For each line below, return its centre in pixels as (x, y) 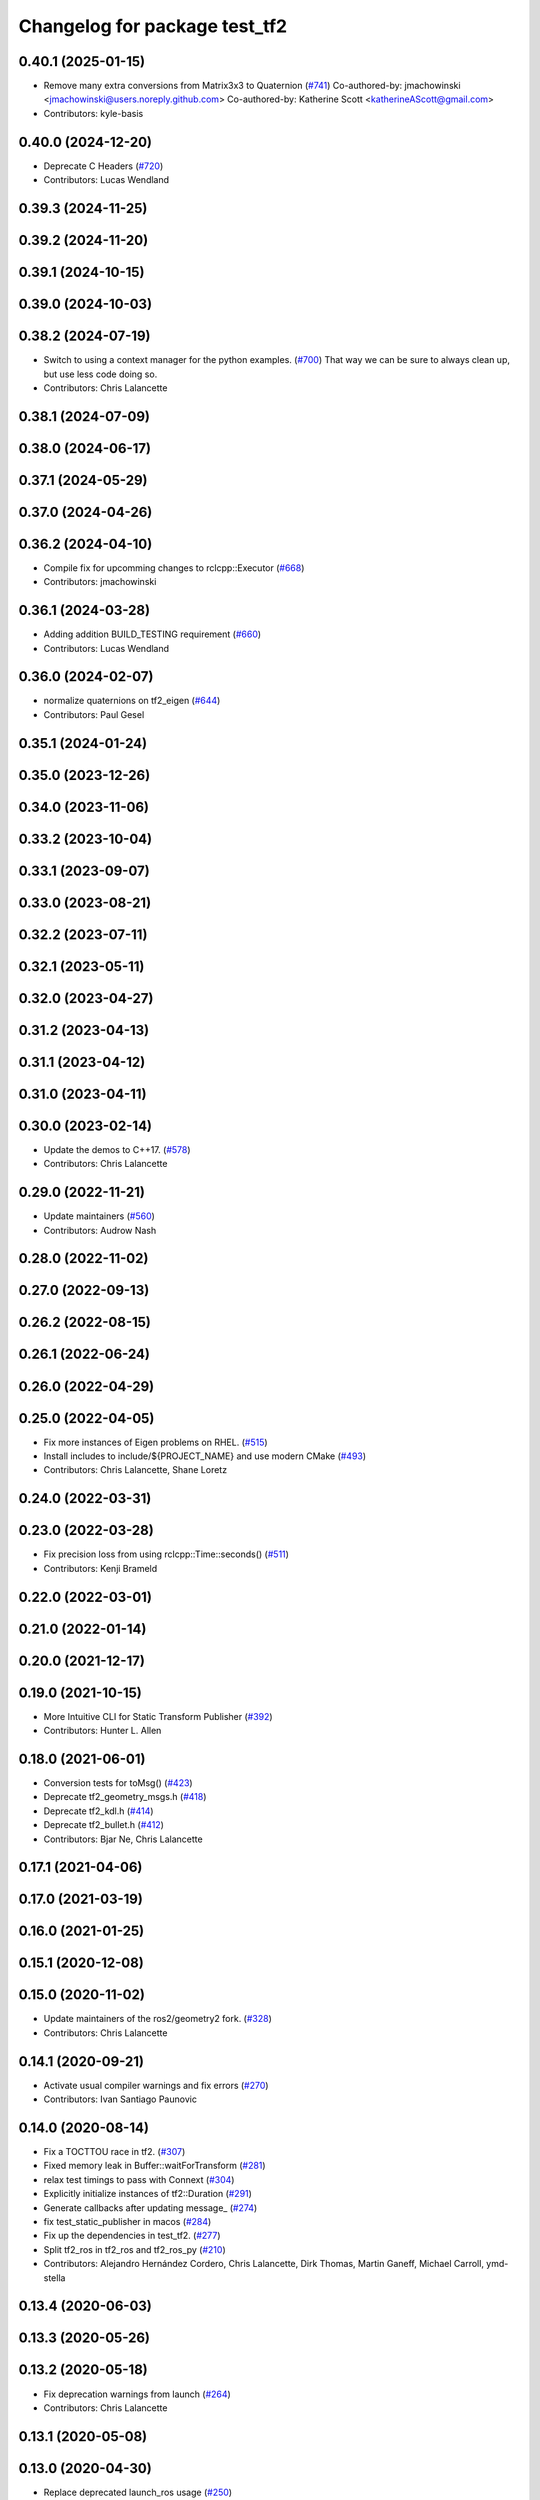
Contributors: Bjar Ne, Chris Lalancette (123, 1839)
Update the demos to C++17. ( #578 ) (117, 1149)
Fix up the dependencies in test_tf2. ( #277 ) (132, 2236)
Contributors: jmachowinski (100, 582)
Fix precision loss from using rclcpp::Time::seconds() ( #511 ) (166, 1554)
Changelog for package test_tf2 (153, 26)
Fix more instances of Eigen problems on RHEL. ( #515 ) (156, 1442)
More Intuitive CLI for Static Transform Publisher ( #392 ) (158, 1716)
